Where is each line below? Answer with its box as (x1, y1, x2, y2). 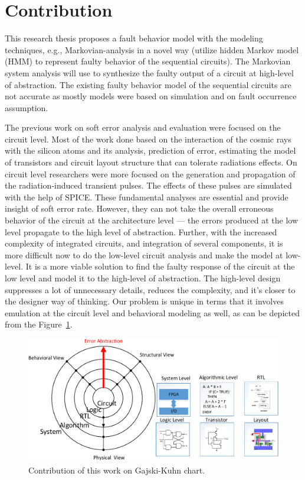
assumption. (5, 101, 48, 113)
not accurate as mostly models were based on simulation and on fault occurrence (5, 90, 297, 102)
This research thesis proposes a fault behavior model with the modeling (5, 32, 263, 44)
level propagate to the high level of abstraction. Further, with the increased (5, 225, 277, 238)
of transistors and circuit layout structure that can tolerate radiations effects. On (5, 156, 297, 168)
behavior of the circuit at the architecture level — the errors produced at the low (5, 214, 298, 226)
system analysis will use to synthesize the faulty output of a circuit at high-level (5, 66, 294, 79)
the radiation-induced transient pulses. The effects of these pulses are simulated (5, 179, 292, 192)
